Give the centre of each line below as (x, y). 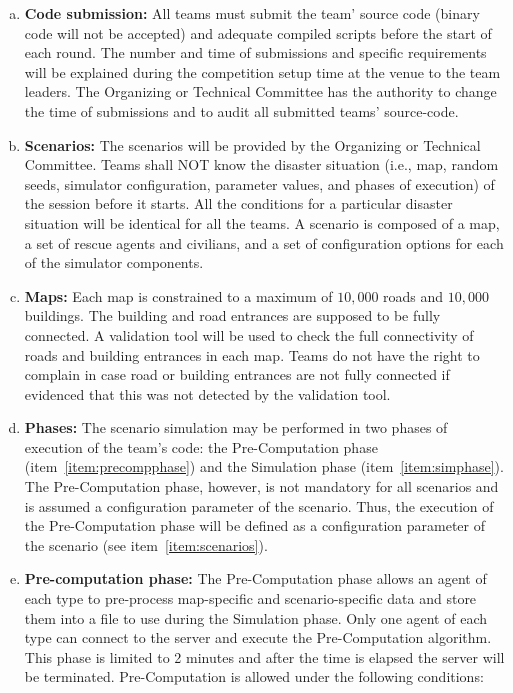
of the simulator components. (114, 262)
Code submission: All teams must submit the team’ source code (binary (252, 13)
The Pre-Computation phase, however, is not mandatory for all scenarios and (261, 486)
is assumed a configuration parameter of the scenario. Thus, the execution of (259, 505)
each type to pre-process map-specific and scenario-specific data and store (250, 598)
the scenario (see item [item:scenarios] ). (146, 544)
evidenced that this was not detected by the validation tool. (207, 393)
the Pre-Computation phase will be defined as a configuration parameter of (254, 525)
